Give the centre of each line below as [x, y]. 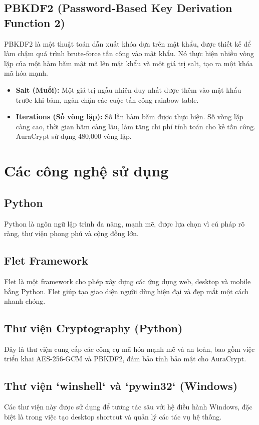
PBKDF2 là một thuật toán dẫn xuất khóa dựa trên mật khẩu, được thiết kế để [127, 43]
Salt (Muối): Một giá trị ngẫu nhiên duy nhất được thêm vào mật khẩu [128, 89]
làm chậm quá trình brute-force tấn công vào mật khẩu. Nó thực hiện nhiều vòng [129, 53]
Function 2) [35, 22]
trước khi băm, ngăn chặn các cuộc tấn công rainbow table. [107, 99]
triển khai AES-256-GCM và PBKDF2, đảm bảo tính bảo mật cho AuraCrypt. [125, 359]
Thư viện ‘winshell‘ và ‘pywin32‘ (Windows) [121, 386]
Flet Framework [46, 260]
